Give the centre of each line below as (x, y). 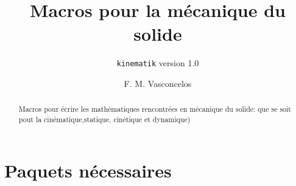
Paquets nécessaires (88, 170)
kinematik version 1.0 (158, 63)
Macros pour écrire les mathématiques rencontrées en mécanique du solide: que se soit (155, 109)
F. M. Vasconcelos (158, 83)
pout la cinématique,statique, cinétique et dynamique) (104, 119)
